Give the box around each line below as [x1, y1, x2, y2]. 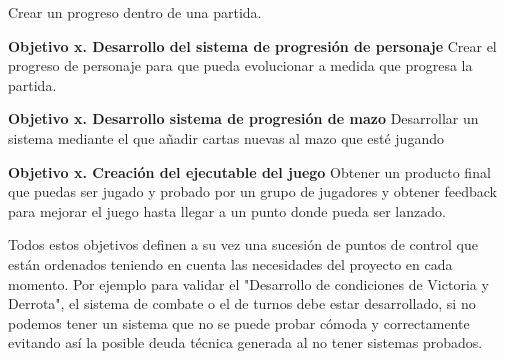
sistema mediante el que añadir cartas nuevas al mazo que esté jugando [8, 127, 444, 148]
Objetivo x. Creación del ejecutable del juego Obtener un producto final [8, 161, 491, 182]
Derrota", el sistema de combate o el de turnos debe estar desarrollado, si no [8, 293, 476, 314]
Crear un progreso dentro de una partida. [8, 2, 262, 22]
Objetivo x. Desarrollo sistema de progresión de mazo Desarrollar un [8, 108, 479, 129]
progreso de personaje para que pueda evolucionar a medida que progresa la [8, 55, 473, 76]
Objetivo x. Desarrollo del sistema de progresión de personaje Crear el [8, 35, 497, 56]
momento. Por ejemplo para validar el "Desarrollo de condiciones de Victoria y [8, 273, 489, 294]
